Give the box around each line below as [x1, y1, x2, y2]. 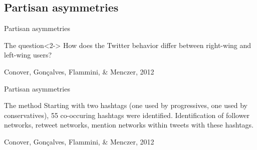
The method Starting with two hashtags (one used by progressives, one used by [4, 100, 247, 110]
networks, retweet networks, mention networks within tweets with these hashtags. [4, 119, 254, 130]
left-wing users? [4, 49, 52, 60]
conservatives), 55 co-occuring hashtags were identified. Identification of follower [4, 109, 250, 120]
